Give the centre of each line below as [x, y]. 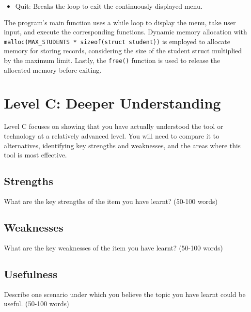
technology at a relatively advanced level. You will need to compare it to [112, 136]
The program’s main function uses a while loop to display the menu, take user [120, 22]
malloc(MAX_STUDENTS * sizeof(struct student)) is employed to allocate [117, 41]
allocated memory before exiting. [53, 70]
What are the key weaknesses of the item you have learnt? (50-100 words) [113, 247]
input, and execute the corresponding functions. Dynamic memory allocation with [125, 32]
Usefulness [31, 273]
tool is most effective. [36, 155]
